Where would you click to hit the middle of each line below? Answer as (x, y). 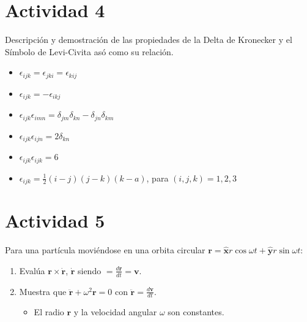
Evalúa (32, 270)
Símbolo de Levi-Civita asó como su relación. (89, 51)
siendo (89, 270)
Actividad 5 (55, 220)
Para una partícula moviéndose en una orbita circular (105, 250)
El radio (49, 312)
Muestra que (43, 291)
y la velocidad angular (115, 312)
